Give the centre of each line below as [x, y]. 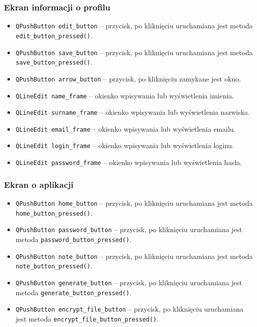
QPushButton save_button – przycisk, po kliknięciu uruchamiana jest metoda [134, 52]
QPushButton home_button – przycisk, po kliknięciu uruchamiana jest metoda [134, 203]
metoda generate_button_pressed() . [73, 292]
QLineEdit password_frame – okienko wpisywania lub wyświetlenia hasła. [129, 162]
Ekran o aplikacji [39, 184]
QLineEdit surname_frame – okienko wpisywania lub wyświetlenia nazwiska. [133, 112]
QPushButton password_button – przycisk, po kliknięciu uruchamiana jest [129, 229]
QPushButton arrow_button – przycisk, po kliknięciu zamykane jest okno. [128, 78]
